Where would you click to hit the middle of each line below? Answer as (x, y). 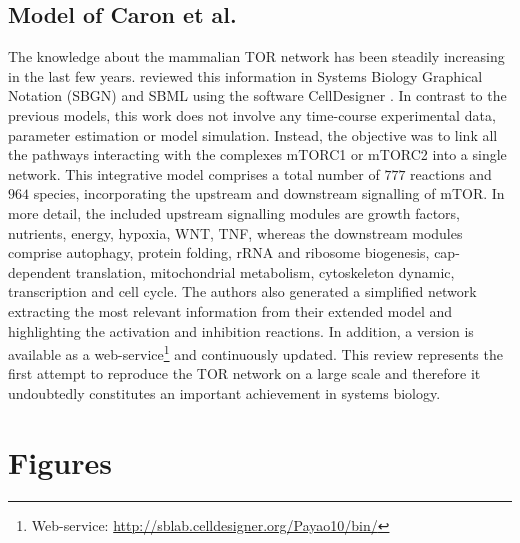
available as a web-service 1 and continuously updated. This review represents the (255, 352)
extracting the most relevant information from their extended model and (230, 310)
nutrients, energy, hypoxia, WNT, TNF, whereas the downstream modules (235, 232)
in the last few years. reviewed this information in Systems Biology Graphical (245, 75)
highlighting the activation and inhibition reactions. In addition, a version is (241, 330)
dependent (40, 271)
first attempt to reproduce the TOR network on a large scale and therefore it (244, 373)
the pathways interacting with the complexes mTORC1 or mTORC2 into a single (257, 154)
